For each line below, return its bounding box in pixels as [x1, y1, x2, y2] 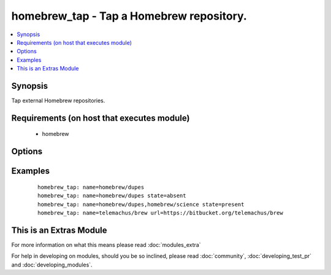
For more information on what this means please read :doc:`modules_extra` [11, 241, 202, 248]
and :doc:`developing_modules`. [11, 261, 93, 268]
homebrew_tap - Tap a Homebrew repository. [11, 9, 248, 23]
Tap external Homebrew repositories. [11, 97, 105, 104]
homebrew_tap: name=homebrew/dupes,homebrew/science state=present [37, 201, 245, 208]
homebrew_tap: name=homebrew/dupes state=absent [37, 192, 186, 199]
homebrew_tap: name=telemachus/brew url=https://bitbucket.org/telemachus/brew [37, 209, 283, 217]
